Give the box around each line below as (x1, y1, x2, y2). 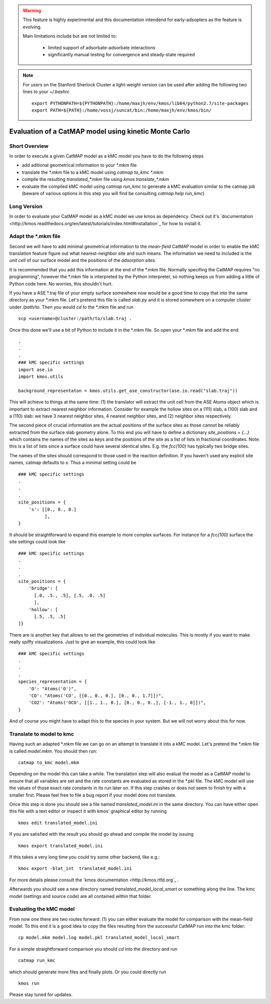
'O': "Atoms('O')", (28, 686, 77, 691)
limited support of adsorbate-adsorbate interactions (48, 44, 156, 50)
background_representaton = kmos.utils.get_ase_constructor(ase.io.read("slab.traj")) (18, 387, 238, 393)
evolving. (23, 24, 42, 30)
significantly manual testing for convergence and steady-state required (48, 51, 195, 57)
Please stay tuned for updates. (9, 991, 73, 997)
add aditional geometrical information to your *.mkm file (22, 162, 137, 168)
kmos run (18, 980, 40, 986)
